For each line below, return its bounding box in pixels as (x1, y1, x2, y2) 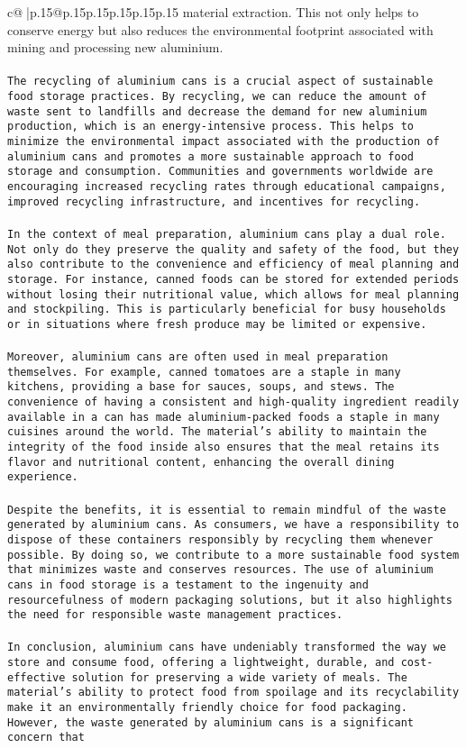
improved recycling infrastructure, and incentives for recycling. (7, 195, 421, 208)
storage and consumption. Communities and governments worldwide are (7, 165, 434, 178)
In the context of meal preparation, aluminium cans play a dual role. (7, 227, 446, 241)
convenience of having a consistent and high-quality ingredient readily (7, 396, 460, 409)
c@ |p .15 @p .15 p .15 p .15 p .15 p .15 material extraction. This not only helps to (7, 3, 419, 21)
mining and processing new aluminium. (7, 38, 224, 57)
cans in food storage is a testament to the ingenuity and (7, 578, 369, 591)
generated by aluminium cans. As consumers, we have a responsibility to (7, 518, 460, 532)
